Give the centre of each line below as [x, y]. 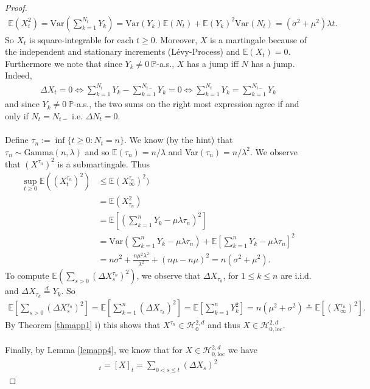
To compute [27, 275]
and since [22, 104]
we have [243, 350]
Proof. [16, 7]
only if [17, 115]
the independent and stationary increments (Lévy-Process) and [123, 51]
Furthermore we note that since [64, 63]
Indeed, [19, 75]
